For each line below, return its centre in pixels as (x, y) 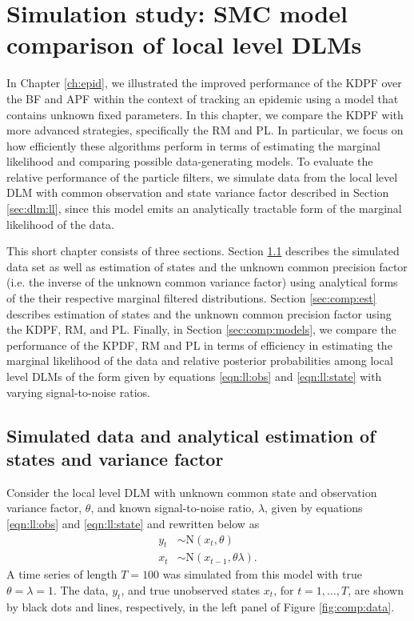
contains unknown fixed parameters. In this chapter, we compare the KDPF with (205, 114)
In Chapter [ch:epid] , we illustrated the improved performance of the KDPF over (204, 83)
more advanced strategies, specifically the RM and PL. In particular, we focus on (205, 130)
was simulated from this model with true (262, 574)
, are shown (376, 590)
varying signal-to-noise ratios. (78, 392)
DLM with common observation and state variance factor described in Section (198, 192)
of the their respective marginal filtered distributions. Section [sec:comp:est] (191, 298)
